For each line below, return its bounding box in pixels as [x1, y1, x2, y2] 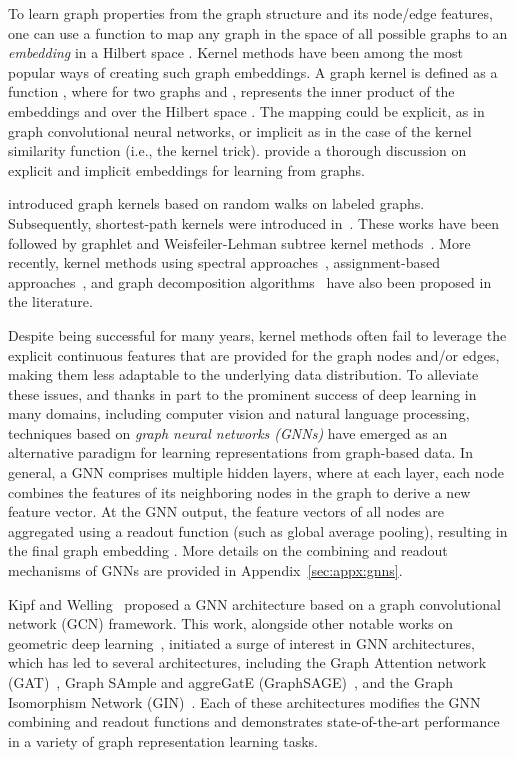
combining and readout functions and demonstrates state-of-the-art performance [8, 711, 500, 732]
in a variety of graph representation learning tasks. [8, 730, 319, 751]
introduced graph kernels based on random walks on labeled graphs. [8, 193, 425, 214]
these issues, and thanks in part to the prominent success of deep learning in [8, 383, 477, 404]
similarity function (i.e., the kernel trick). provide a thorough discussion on [8, 140, 467, 161]
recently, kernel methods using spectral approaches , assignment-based [8, 252, 440, 273]
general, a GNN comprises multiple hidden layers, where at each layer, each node [8, 462, 504, 483]
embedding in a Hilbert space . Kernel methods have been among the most [8, 42, 463, 63]
